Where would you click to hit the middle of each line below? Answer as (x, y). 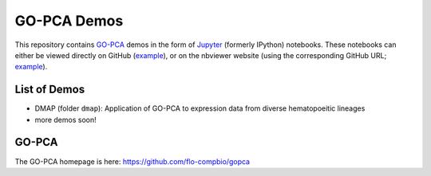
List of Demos (50, 90)
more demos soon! (65, 119)
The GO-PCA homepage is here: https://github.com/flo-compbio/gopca (132, 161)
